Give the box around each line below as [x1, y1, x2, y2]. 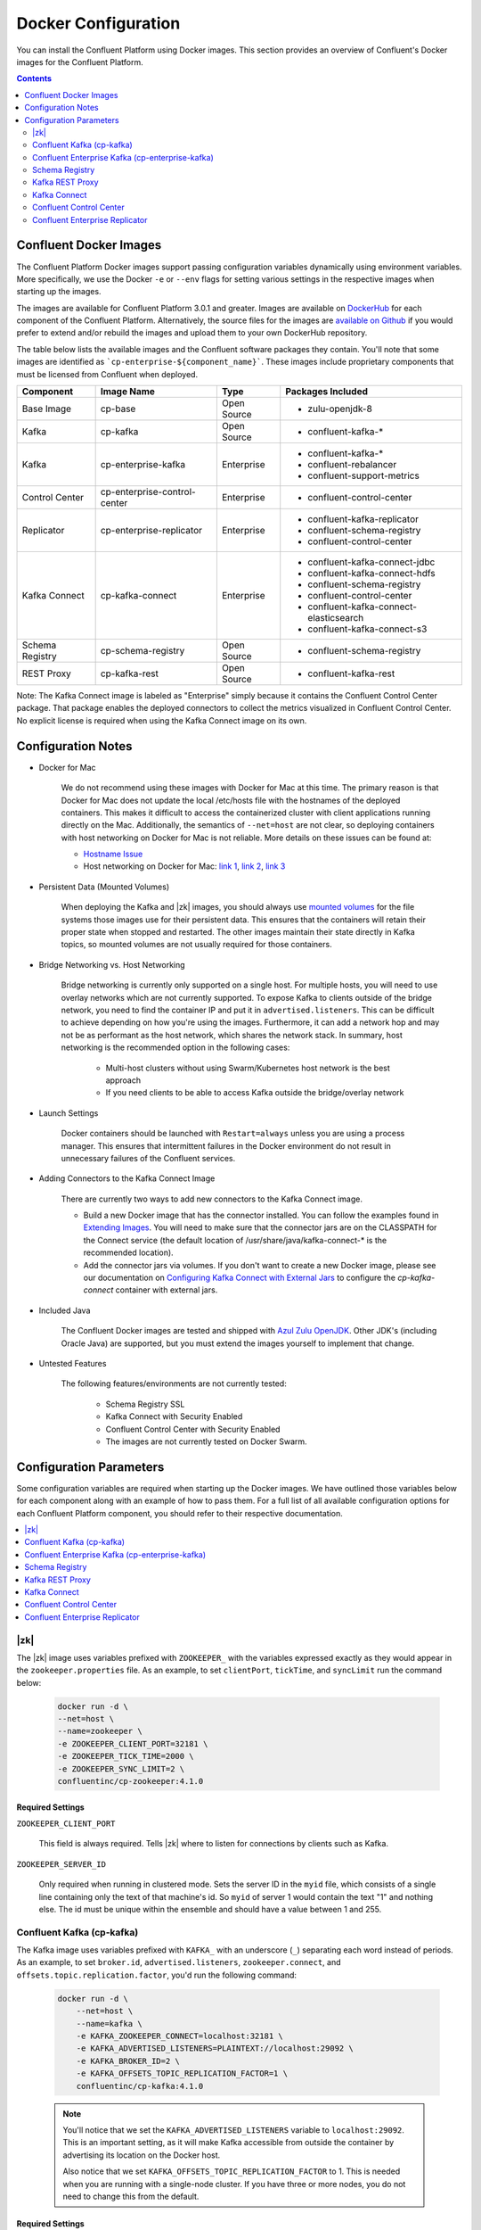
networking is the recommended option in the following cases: [61, 1042, 290, 1053]
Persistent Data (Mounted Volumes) [38, 881, 170, 892]
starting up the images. [16, 286, 102, 297]
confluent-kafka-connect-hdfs [307, 567, 436, 580]
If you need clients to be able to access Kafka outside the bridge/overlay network [105, 1087, 404, 1098]
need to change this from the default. [62, 2191, 200, 2201]
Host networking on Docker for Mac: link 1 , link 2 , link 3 [83, 861, 286, 871]
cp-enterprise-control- [100, 486, 196, 499]
